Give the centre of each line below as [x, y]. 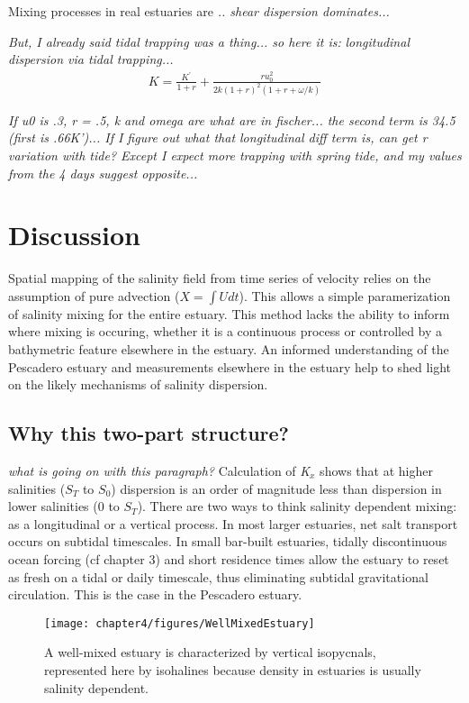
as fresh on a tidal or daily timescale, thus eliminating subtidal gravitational [218, 576]
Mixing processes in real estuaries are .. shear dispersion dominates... [199, 11]
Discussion [74, 235]
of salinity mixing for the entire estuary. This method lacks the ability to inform [229, 313]
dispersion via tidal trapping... [91, 59]
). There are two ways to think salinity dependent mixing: [297, 506]
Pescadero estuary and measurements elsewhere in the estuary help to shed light [230, 366]
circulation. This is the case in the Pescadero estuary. [155, 594]
